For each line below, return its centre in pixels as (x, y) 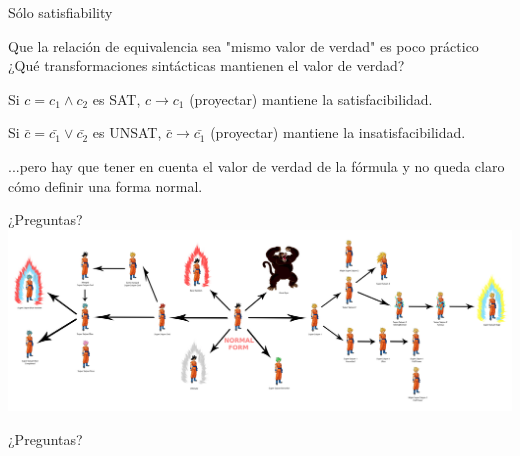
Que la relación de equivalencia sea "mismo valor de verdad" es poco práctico (243, 45)
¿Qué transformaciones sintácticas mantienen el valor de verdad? (206, 65)
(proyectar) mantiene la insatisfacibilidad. (338, 132)
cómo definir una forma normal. (105, 185)
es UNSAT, (127, 132)
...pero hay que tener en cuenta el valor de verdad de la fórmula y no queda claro (256, 165)
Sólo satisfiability (60, 12)
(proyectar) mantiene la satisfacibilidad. (311, 98)
